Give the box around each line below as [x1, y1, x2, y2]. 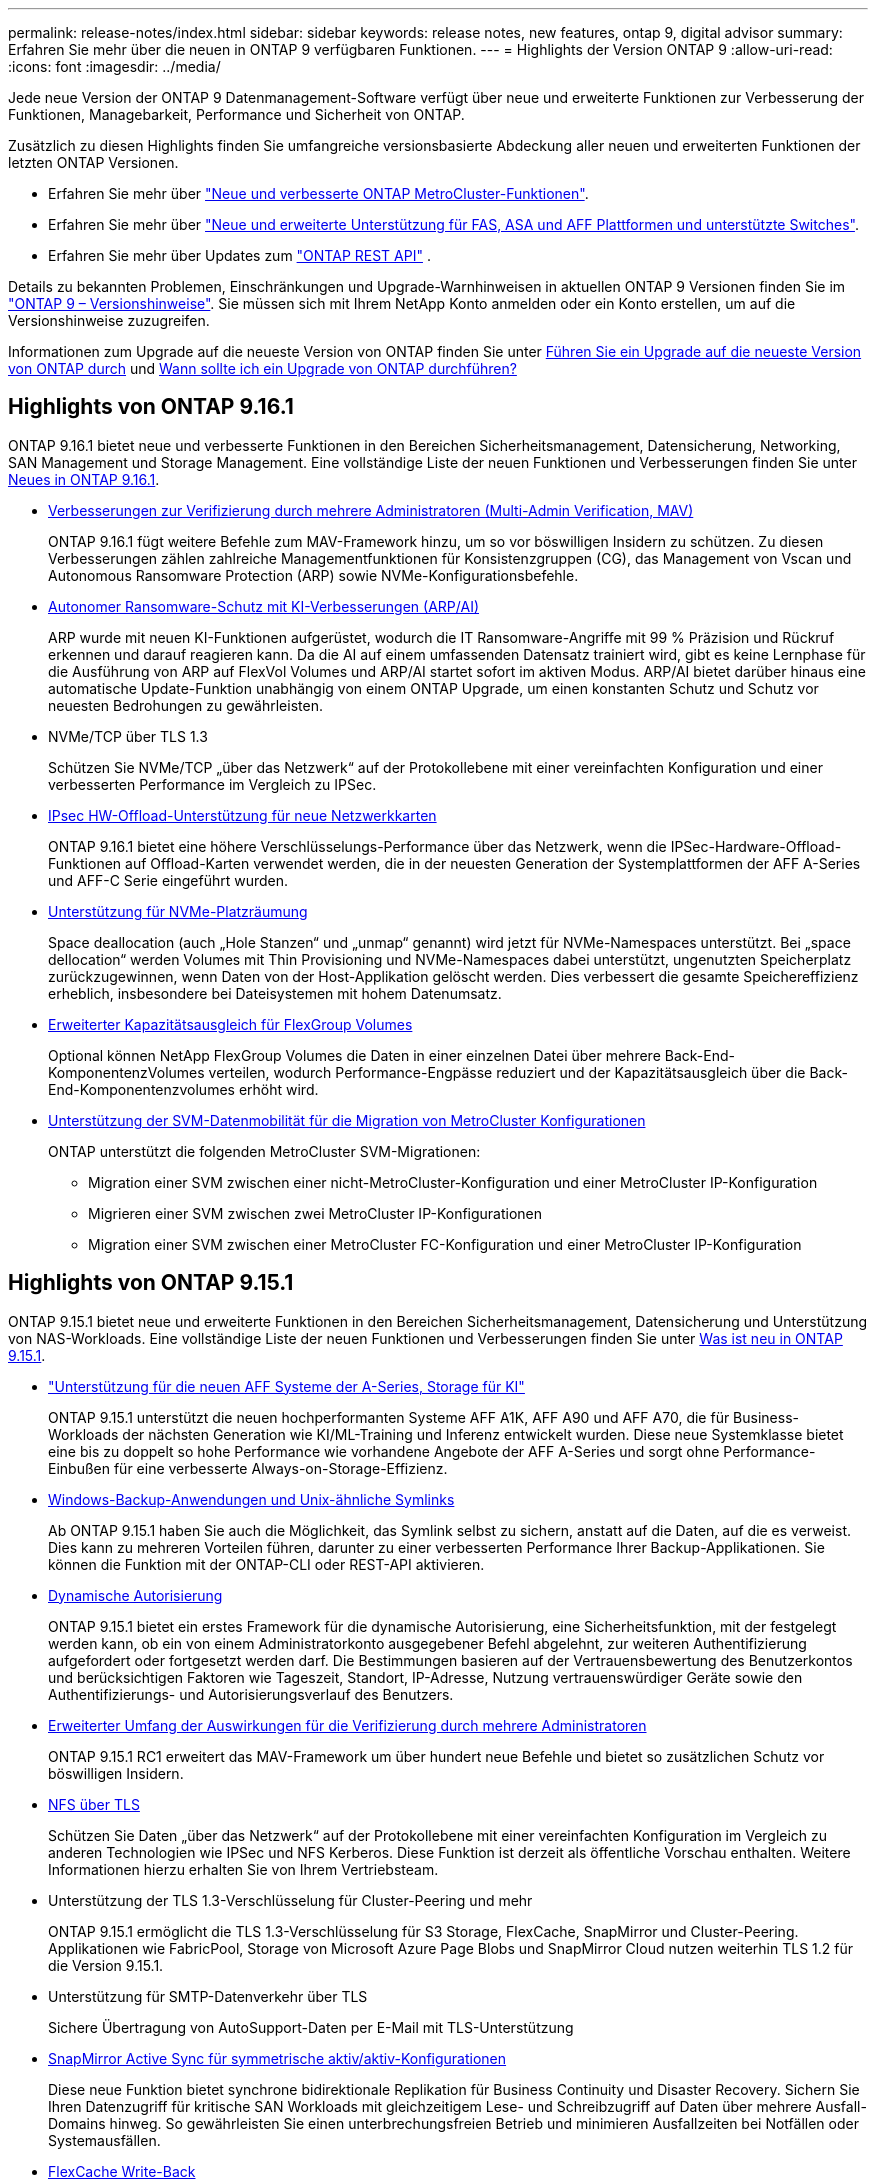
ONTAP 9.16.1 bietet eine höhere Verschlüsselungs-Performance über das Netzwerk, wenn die [48, 837, 667, 855]
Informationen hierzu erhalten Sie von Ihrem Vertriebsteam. [48, 1860, 439, 1878]
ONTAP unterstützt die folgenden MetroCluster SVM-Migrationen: [48, 1142, 481, 1160]
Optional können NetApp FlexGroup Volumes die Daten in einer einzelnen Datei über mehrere [48, 1046, 661, 1064]
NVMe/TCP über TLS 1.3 [48, 727, 208, 745]
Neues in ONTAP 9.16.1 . [8, 470, 160, 488]
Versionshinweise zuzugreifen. [8, 312, 210, 329]
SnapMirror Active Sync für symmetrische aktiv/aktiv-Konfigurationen [48, 2049, 507, 2067]
